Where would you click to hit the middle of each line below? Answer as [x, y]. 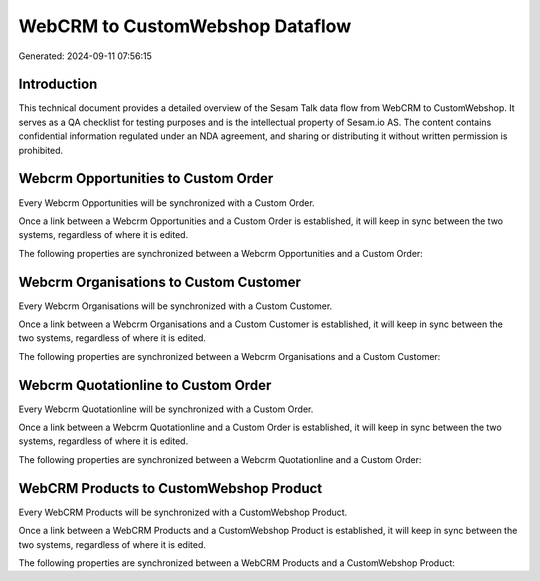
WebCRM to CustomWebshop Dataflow [185, 26]
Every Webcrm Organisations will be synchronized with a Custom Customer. [175, 306]
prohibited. [41, 150]
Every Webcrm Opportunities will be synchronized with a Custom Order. [166, 202]
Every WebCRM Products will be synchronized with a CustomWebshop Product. [183, 512]
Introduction [58, 84]
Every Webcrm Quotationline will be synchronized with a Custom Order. [166, 409]
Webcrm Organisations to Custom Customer [160, 281]
